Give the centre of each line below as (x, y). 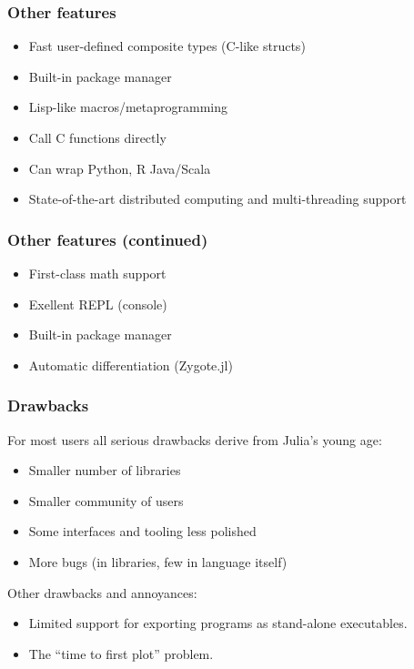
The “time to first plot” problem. (121, 653)
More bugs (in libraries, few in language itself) (158, 561)
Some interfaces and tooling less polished (142, 531)
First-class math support (97, 273)
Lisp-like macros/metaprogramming (128, 107)
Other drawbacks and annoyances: (102, 592)
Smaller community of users (106, 500)
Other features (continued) (108, 239)
